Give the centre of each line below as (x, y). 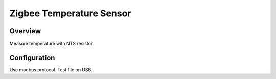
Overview (25, 31)
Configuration (32, 57)
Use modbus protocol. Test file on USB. (51, 70)
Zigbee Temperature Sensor (70, 13)
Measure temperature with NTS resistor (51, 44)
